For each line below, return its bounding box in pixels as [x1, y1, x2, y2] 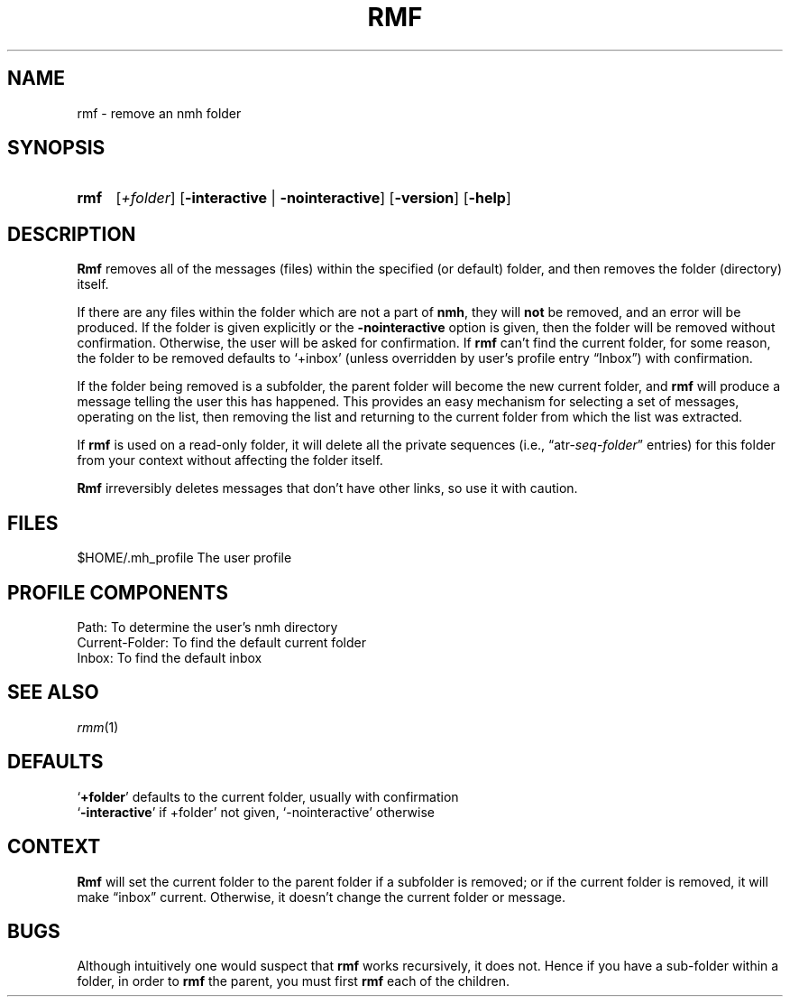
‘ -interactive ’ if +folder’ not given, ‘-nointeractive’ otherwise [77, 804, 435, 820]
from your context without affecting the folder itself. [77, 452, 383, 469]
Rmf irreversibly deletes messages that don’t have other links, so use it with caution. [77, 480, 578, 497]
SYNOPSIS [7, 136, 106, 160]
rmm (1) [77, 719, 119, 735]
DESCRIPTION [7, 222, 136, 246]
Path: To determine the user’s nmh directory [77, 618, 338, 635]
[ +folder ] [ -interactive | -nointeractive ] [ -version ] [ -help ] [115, 189, 511, 208]
